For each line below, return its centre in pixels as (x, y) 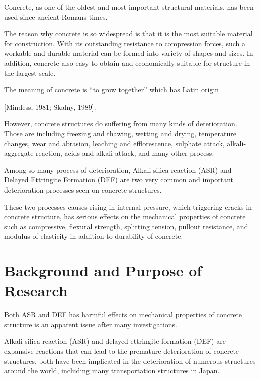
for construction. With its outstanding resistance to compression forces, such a (125, 43)
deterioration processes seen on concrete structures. (83, 189)
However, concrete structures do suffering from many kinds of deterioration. (121, 123)
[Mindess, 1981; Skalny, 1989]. (50, 106)
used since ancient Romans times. (56, 16)
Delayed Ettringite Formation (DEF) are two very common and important (119, 180)
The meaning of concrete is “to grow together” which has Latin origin (112, 90)
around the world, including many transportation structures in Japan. (112, 371)
